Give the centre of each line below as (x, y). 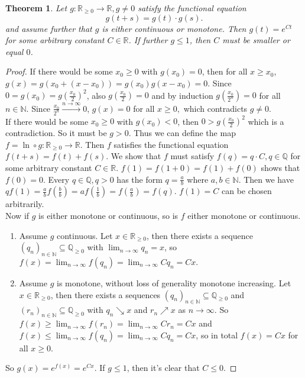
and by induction (182, 95)
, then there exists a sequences (106, 294)
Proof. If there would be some (59, 71)
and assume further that (49, 28)
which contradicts (215, 108)
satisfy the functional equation (192, 8)
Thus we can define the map (185, 133)
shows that (280, 168)
